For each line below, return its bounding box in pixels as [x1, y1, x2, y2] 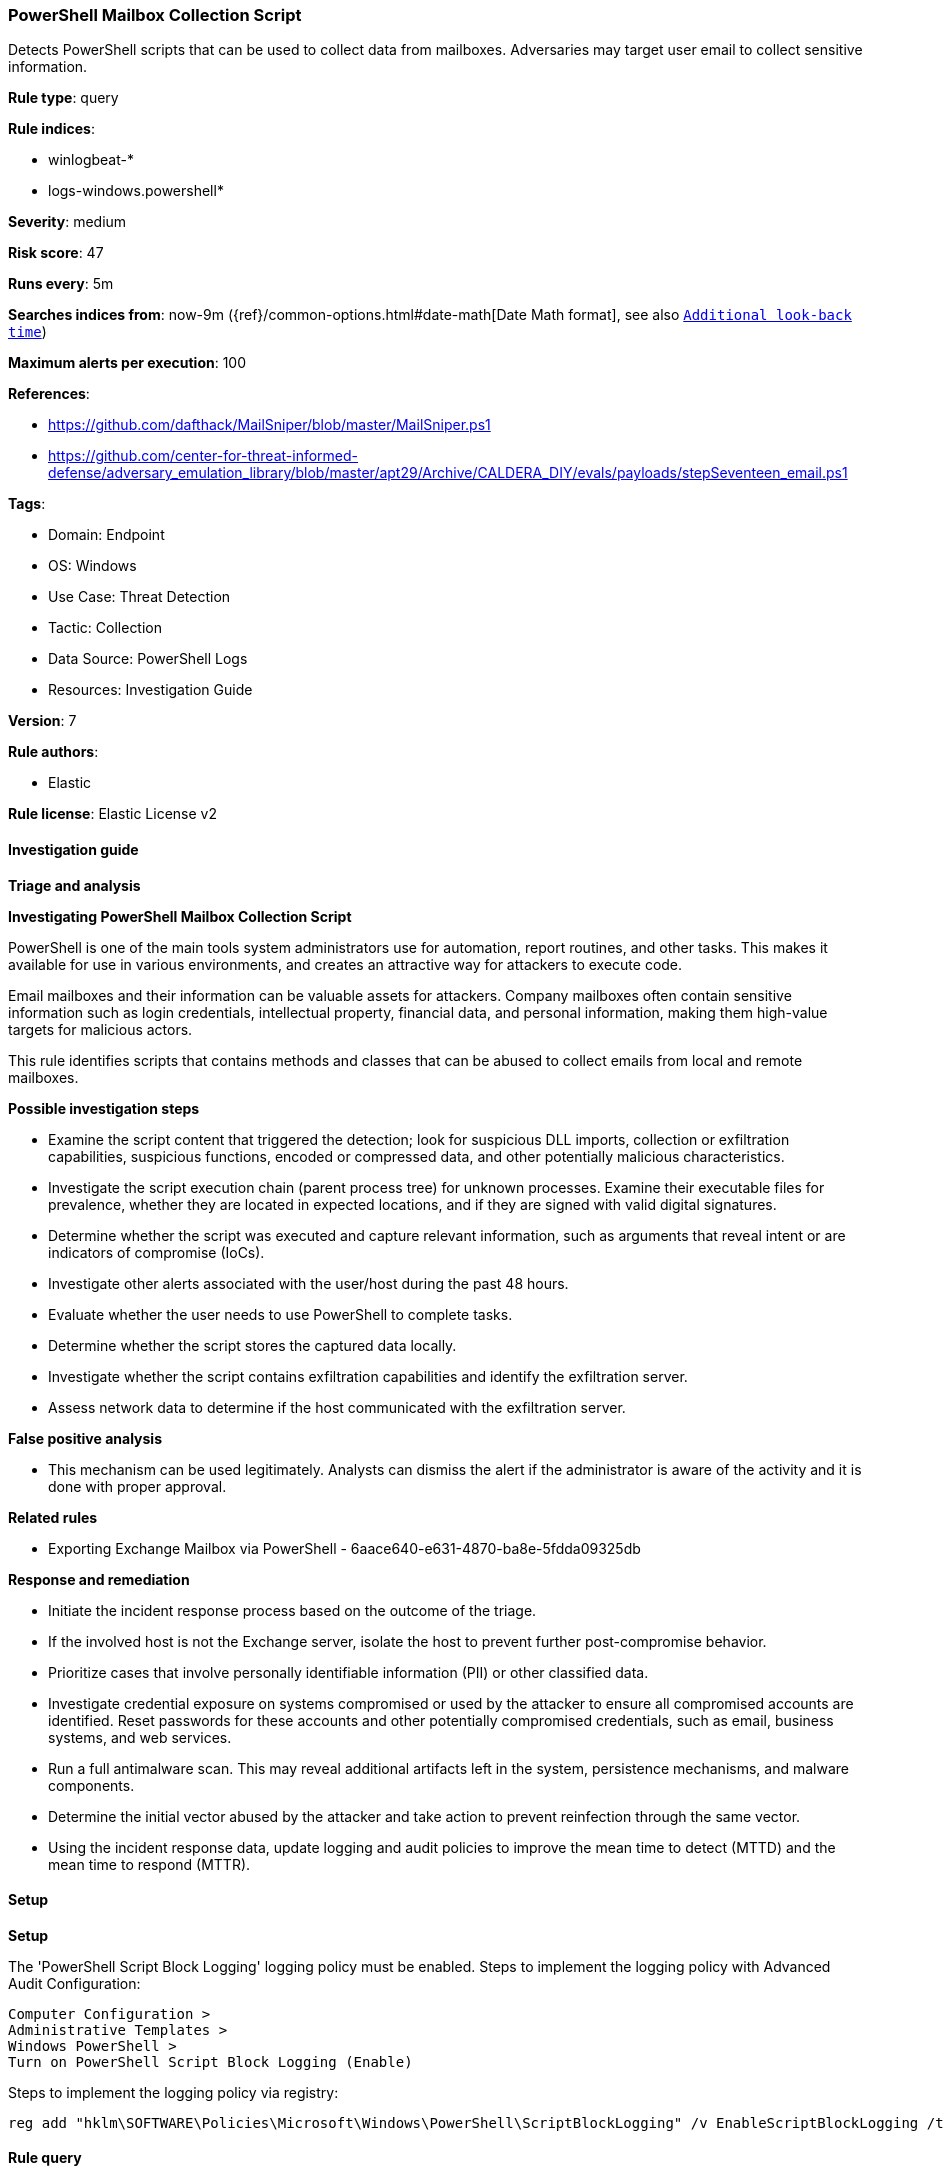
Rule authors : [8, 743, 99, 761]
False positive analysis [8, 1429, 162, 1447]
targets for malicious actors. [8, 1020, 193, 1038]
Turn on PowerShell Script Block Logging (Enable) [8, 2053, 413, 2070]
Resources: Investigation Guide [48, 681, 253, 699]
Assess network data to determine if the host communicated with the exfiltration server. [48, 1398, 626, 1416]
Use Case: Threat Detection [48, 588, 231, 606]
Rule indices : [8, 120, 95, 138]
